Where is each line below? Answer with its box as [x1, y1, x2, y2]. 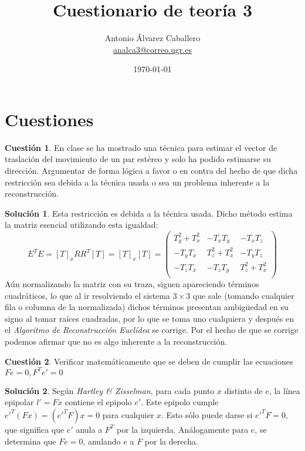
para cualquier [102, 408, 154, 420]
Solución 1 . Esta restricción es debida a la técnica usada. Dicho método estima [5, 207, 293, 219]
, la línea [269, 384, 300, 396]
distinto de [224, 384, 263, 396]
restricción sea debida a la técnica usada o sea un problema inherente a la [5, 176, 270, 188]
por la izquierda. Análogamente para [117, 423, 249, 435]
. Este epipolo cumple [141, 396, 219, 408]
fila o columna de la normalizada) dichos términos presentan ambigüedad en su [5, 301, 289, 313]
